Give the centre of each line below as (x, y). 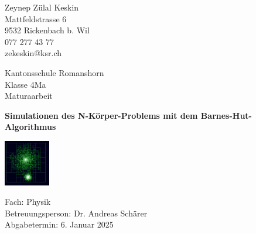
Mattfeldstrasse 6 (36, 18)
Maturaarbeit (29, 96)
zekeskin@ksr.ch (33, 53)
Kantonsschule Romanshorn (54, 72)
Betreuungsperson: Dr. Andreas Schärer (76, 213)
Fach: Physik (28, 202)
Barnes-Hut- (226, 115)
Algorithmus (30, 127)
